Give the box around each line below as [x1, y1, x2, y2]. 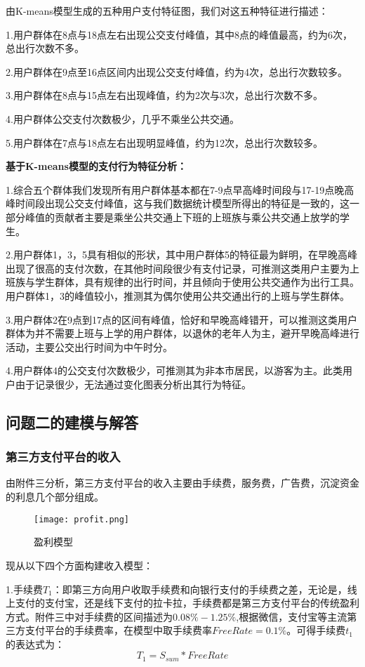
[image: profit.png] [34, 514, 130, 524]
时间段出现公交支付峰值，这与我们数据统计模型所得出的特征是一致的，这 [15, 196, 350, 211]
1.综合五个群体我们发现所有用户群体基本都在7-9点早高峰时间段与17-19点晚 [6, 182, 345, 197]
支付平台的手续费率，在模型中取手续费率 [25, 623, 212, 638]
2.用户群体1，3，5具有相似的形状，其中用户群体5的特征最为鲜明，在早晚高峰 [6, 247, 357, 262]
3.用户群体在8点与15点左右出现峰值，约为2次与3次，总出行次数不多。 [6, 88, 323, 103]
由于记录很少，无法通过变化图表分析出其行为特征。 [15, 376, 251, 391]
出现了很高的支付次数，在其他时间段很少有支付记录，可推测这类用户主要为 [6, 260, 350, 275]
